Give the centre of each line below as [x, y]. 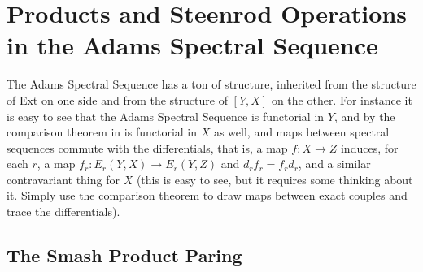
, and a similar [334, 164]
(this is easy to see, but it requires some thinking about [275, 179]
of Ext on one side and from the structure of [117, 99]
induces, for [369, 147]
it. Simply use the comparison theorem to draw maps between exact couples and [207, 195]
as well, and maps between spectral [301, 132]
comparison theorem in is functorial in [102, 132]
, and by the [364, 116]
